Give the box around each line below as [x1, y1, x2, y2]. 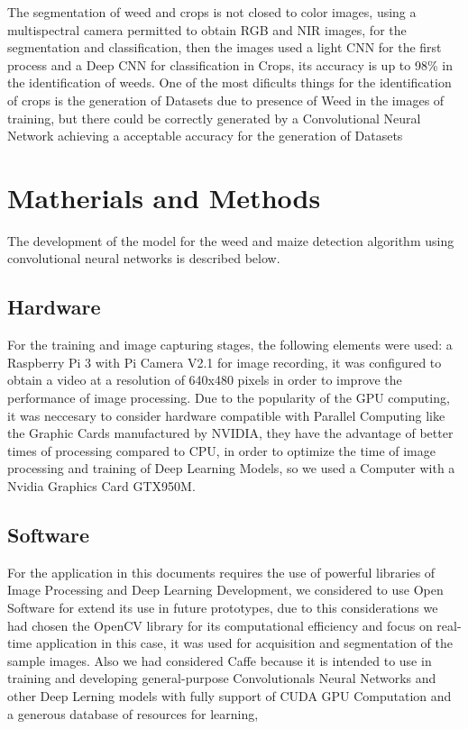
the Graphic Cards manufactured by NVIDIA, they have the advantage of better [7, 424, 454, 442]
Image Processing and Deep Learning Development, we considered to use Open [7, 580, 444, 599]
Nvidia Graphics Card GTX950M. [7, 477, 196, 496]
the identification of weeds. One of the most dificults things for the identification [7, 73, 452, 92]
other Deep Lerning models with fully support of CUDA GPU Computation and [7, 686, 452, 705]
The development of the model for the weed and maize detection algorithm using [7, 231, 454, 250]
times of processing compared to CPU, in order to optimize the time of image [7, 441, 436, 460]
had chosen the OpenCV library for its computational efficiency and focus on [7, 615, 433, 634]
